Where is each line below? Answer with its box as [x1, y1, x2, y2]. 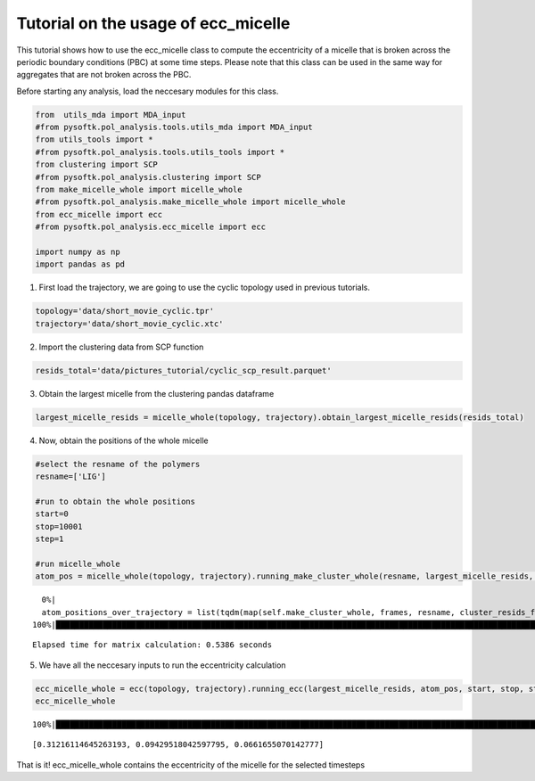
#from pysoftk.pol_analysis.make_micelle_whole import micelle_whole [35, 197, 346, 207]
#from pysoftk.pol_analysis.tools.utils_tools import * [35, 147, 285, 157]
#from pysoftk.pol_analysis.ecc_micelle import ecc [35, 222, 267, 232]
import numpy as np [35, 247, 120, 257]
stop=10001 [35, 522, 83, 531]
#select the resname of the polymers [35, 459, 201, 469]
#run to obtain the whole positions [35, 496, 196, 506]
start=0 [35, 509, 69, 519]
